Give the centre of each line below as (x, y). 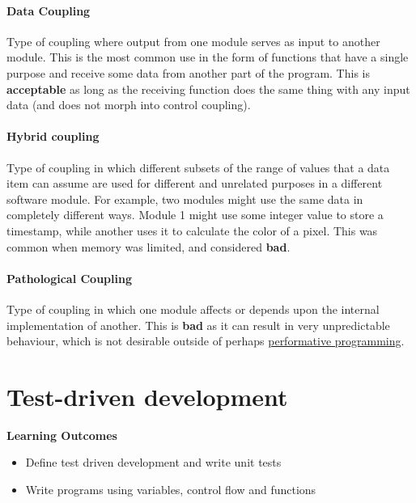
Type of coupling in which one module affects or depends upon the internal (193, 309)
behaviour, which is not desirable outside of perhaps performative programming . (206, 341)
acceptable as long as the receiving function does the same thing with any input (208, 89)
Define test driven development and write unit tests (153, 462)
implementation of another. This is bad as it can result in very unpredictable (198, 325)
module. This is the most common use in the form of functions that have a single (208, 57)
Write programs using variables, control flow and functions (171, 490)
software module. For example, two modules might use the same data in (185, 199)
